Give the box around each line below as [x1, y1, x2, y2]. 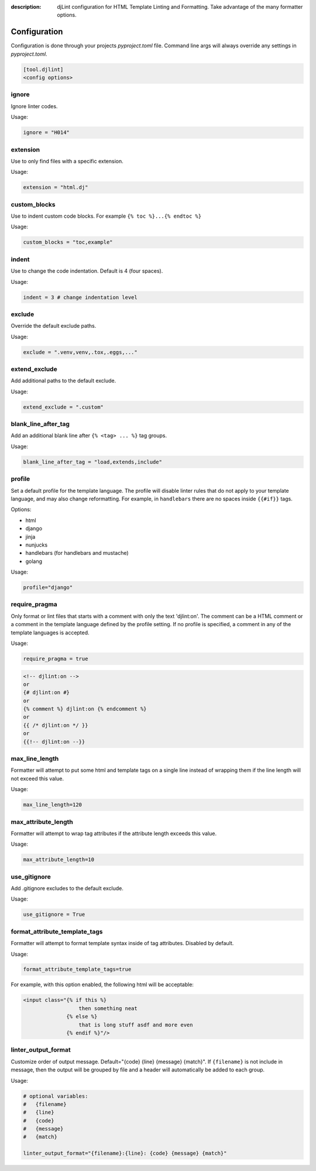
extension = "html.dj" [23, 184, 88, 191]
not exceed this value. [11, 775, 64, 782]
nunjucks [25, 541, 48, 548]
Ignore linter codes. [11, 102, 58, 109]
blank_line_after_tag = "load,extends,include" [23, 458, 162, 465]
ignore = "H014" [23, 129, 70, 136]
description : [11, 4, 42, 10]
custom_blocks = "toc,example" [23, 239, 114, 246]
